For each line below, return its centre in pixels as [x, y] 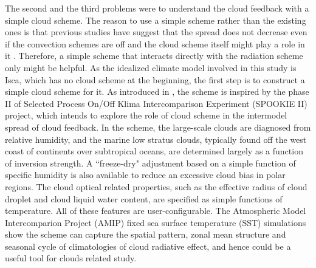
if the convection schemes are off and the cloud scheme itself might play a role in [155, 43]
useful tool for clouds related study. [71, 258]
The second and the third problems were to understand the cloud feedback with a [157, 8]
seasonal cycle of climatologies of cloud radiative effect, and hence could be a [148, 246]
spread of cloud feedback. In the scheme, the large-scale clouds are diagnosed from [158, 127]
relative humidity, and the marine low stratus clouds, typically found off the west [156, 139]
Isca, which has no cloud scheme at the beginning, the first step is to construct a [155, 79]
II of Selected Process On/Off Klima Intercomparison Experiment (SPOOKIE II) [156, 103]
